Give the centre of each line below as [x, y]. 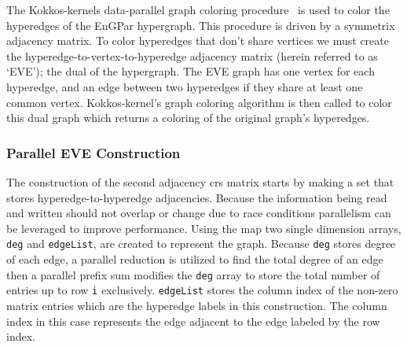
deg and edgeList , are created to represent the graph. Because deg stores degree [201, 244]
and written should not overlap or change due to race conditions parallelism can [199, 213]
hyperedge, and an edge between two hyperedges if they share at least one [185, 86]
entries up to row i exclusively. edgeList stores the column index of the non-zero [202, 290]
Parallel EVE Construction [93, 152]
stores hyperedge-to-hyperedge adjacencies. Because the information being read [197, 197]
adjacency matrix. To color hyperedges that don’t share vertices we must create [198, 41]
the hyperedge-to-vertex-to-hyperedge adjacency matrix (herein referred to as [192, 55]
